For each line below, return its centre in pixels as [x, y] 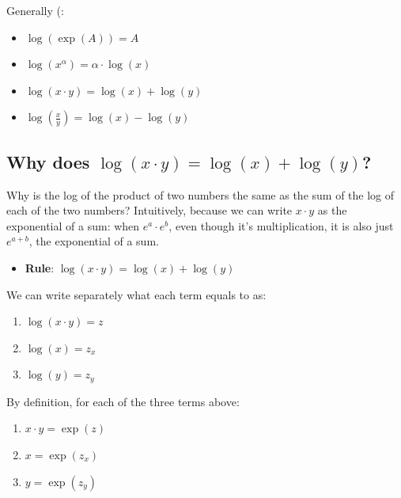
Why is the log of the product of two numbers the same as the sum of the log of [200, 194]
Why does [48, 161]
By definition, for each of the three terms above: [123, 401]
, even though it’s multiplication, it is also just [281, 225]
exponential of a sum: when [73, 225]
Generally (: [35, 10]
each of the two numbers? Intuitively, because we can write [149, 210]
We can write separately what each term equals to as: [136, 294]
